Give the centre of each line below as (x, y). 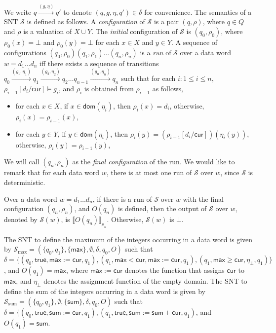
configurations (25, 52)
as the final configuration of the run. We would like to (154, 162)
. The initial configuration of (135, 31)
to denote (78, 12)
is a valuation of (48, 31)
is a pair (166, 21)
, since (230, 172)
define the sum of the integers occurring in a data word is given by (105, 291)
